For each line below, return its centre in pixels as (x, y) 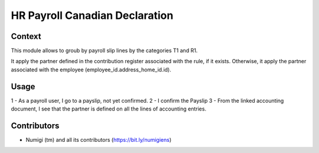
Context (26, 36)
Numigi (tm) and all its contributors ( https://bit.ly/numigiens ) (99, 140)
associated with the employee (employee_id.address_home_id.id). (91, 69)
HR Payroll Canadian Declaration (92, 15)
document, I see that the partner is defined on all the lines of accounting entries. (109, 109)
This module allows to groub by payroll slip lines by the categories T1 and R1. (104, 51)
